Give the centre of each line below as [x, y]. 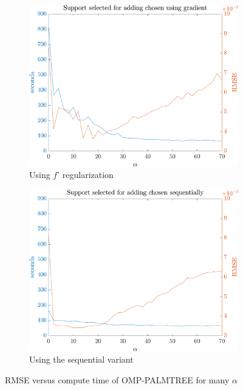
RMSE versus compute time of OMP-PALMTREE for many [117, 379]
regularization [88, 175]
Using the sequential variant [81, 359]
